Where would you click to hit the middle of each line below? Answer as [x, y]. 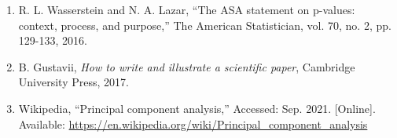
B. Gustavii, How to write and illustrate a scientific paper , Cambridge [187, 66]
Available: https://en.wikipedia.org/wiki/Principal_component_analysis [193, 123]
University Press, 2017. [74, 82]
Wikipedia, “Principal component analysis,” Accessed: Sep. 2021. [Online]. [197, 108]
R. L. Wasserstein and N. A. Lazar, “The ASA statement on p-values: [187, 9]
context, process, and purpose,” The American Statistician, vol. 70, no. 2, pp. [205, 25]
